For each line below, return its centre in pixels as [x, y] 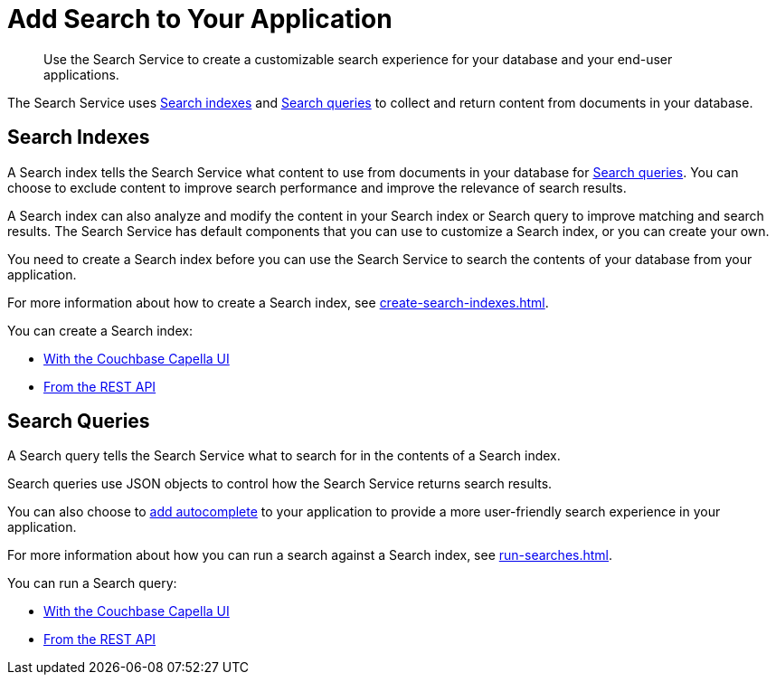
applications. [81, 74]
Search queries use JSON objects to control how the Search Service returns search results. [280, 484]
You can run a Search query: [92, 583]
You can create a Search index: [100, 330]
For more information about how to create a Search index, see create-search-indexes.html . [278, 302]
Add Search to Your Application [200, 19]
